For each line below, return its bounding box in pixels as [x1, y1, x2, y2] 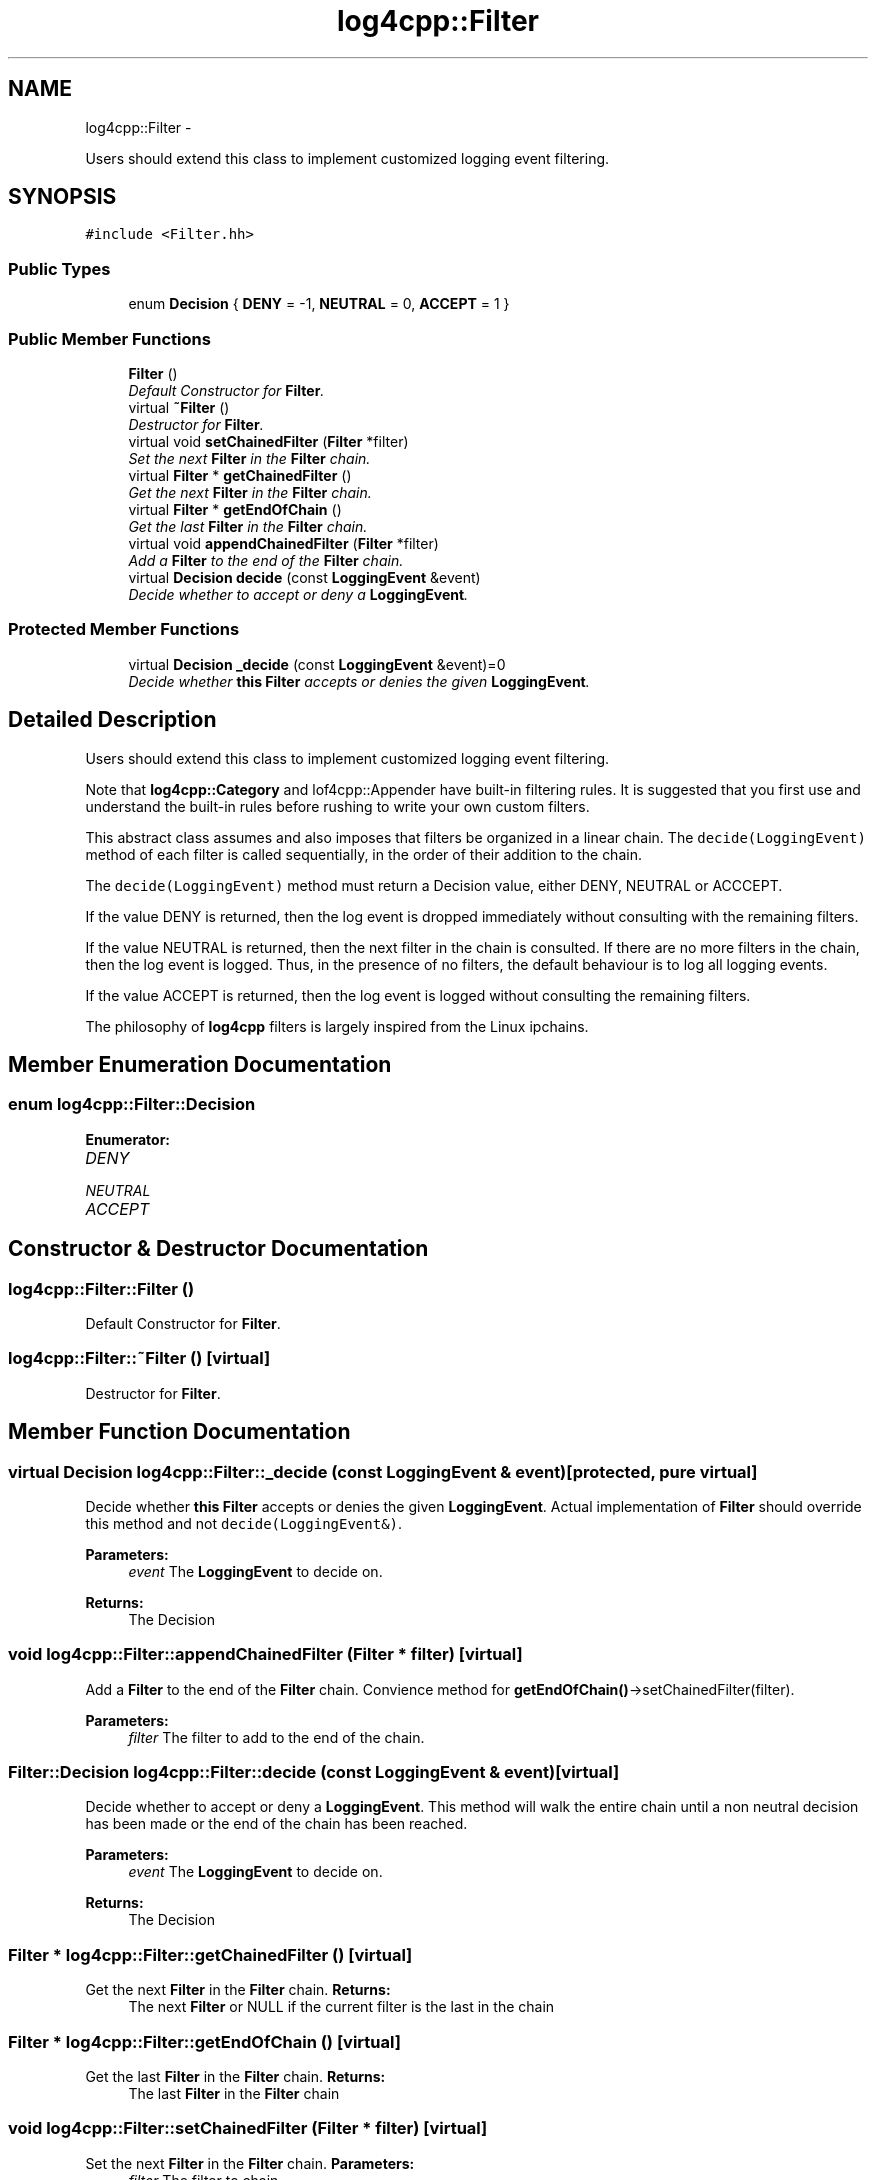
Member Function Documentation [8, 1419, 351, 1445]
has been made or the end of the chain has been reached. [85, 1815, 468, 1833]
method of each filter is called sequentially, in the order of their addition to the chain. [85, 845, 642, 863]
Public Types [8, 258, 111, 279]
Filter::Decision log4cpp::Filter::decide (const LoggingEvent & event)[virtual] [8, 1762, 620, 1783]
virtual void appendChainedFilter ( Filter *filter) [128, 534, 439, 552]
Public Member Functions [8, 328, 211, 349]
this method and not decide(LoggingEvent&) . [85, 1514, 403, 1532]
